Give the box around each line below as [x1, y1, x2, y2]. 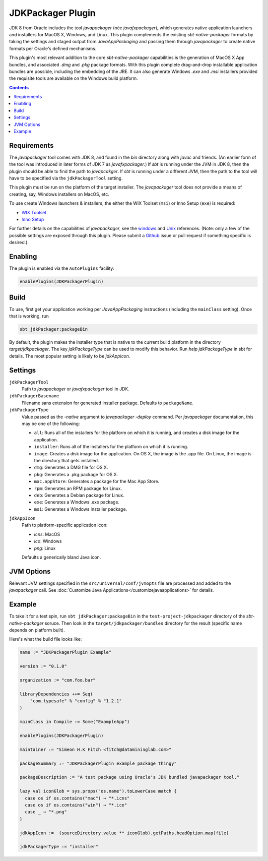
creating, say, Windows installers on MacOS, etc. [9, 191, 109, 197]
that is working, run [9, 313, 49, 319]
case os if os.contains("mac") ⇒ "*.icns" [25, 795, 130, 801]
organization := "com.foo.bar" [19, 677, 96, 683]
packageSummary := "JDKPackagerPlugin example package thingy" [19, 760, 177, 766]
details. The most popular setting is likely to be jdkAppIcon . [9, 353, 131, 359]
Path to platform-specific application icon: [21, 522, 108, 528]
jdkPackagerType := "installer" [19, 844, 99, 850]
